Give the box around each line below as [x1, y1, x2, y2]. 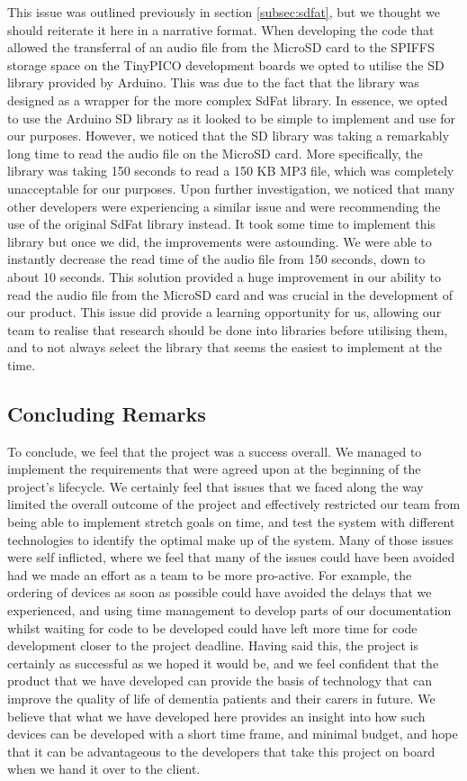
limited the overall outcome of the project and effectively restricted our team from [7, 495, 461, 513]
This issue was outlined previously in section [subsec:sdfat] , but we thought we [7, 3, 441, 21]
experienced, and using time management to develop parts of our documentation [7, 601, 452, 620]
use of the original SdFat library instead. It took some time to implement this [7, 214, 436, 233]
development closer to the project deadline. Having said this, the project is [7, 636, 418, 655]
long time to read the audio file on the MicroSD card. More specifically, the [7, 143, 423, 162]
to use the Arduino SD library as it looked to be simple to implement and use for [7, 108, 456, 127]
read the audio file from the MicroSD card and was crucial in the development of [7, 285, 454, 304]
